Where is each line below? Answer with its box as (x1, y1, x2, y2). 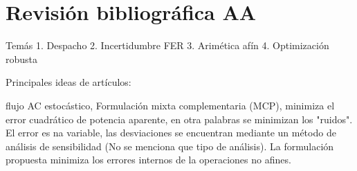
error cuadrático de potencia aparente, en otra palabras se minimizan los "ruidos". (6, 111, 353, 126)
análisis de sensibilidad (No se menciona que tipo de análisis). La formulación (6, 138, 334, 153)
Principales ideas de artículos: (6, 75, 131, 89)
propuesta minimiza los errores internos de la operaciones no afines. (6, 152, 291, 167)
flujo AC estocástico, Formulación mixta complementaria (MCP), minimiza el (6, 98, 335, 112)
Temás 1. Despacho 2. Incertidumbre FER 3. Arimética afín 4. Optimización (6, 38, 329, 53)
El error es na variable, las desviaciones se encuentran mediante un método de (6, 125, 336, 140)
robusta (6, 51, 38, 66)
